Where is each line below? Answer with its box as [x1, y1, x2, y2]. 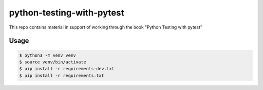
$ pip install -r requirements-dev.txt [19, 66, 114, 72]
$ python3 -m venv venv [19, 52, 76, 58]
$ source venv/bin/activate [19, 59, 86, 65]
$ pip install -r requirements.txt [19, 73, 104, 78]
